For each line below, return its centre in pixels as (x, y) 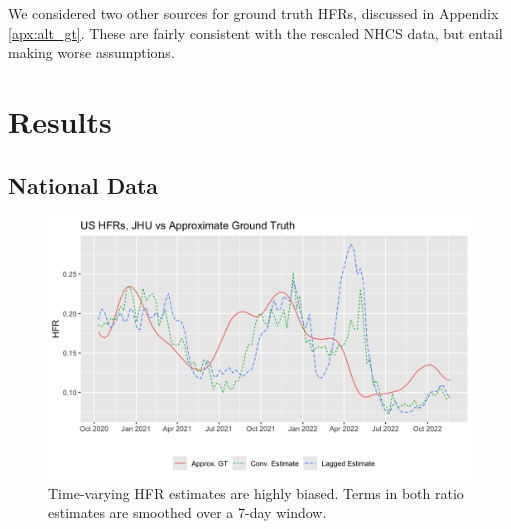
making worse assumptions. (91, 52)
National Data (83, 184)
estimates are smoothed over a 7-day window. (187, 512)
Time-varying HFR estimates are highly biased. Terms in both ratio (256, 492)
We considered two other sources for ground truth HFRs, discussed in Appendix (253, 13)
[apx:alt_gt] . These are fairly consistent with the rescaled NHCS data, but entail (255, 32)
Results (60, 120)
